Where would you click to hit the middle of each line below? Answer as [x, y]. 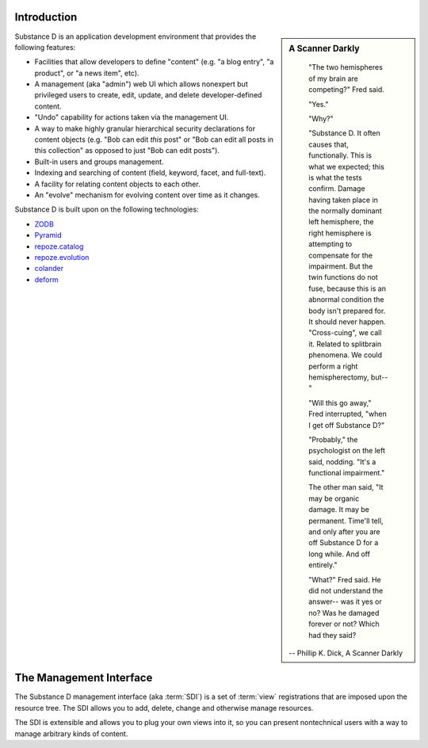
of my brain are [333, 78]
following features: [45, 47]
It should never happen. [347, 322]
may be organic [334, 498]
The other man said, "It [346, 487]
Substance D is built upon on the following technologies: [107, 209]
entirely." [323, 565]
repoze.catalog [59, 246]
